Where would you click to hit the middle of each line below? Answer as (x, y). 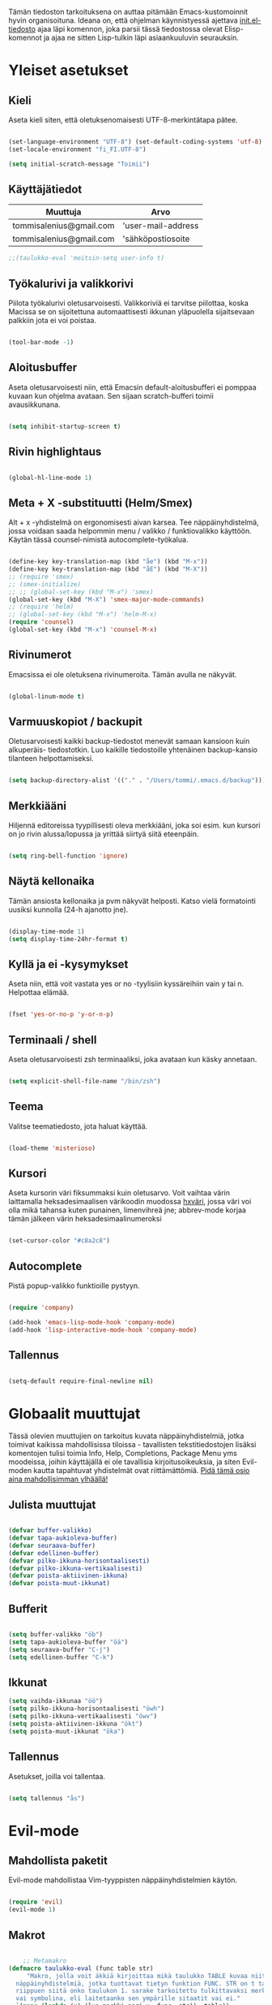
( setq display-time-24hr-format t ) (68, 939)
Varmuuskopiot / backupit (76, 722)
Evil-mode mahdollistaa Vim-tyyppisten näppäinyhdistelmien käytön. (123, 1880)
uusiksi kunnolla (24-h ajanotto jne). (68, 910)
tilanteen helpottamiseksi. (51, 758)
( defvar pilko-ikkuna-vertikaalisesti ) (76, 1568)
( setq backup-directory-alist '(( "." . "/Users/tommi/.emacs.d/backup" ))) (137, 780)
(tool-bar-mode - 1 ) (41, 343)
